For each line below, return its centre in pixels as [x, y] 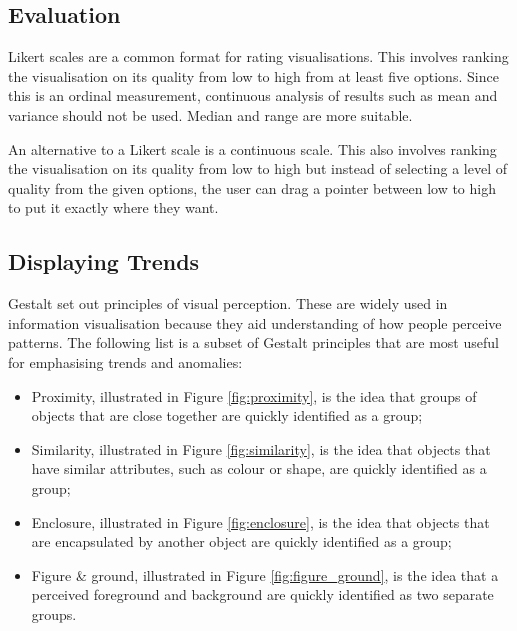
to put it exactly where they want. [113, 207]
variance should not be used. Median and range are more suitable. [210, 114]
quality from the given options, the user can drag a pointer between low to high [252, 187]
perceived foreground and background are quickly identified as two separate [262, 594]
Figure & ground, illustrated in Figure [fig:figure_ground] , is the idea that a [265, 574]
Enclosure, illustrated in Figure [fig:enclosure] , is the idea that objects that [260, 521]
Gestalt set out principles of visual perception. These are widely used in [228, 303]
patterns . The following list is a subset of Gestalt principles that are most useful [253, 342]
